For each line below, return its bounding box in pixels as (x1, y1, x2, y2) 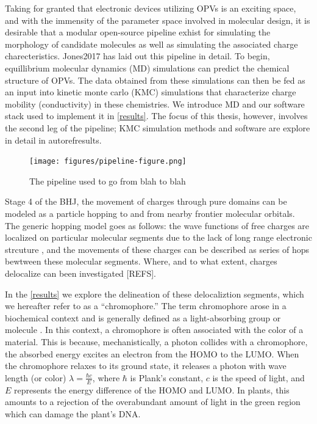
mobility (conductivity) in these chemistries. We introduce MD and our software (5, 97, 305, 110)
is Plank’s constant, (130, 371, 204, 384)
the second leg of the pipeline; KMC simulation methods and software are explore (5, 121, 310, 134)
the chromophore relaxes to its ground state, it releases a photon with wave (5, 359, 287, 372)
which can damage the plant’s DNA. (5, 407, 141, 420)
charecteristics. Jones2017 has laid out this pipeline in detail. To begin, (5, 49, 270, 62)
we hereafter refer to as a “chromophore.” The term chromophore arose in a (5, 299, 287, 312)
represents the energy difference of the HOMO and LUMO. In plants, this (14, 383, 290, 396)
